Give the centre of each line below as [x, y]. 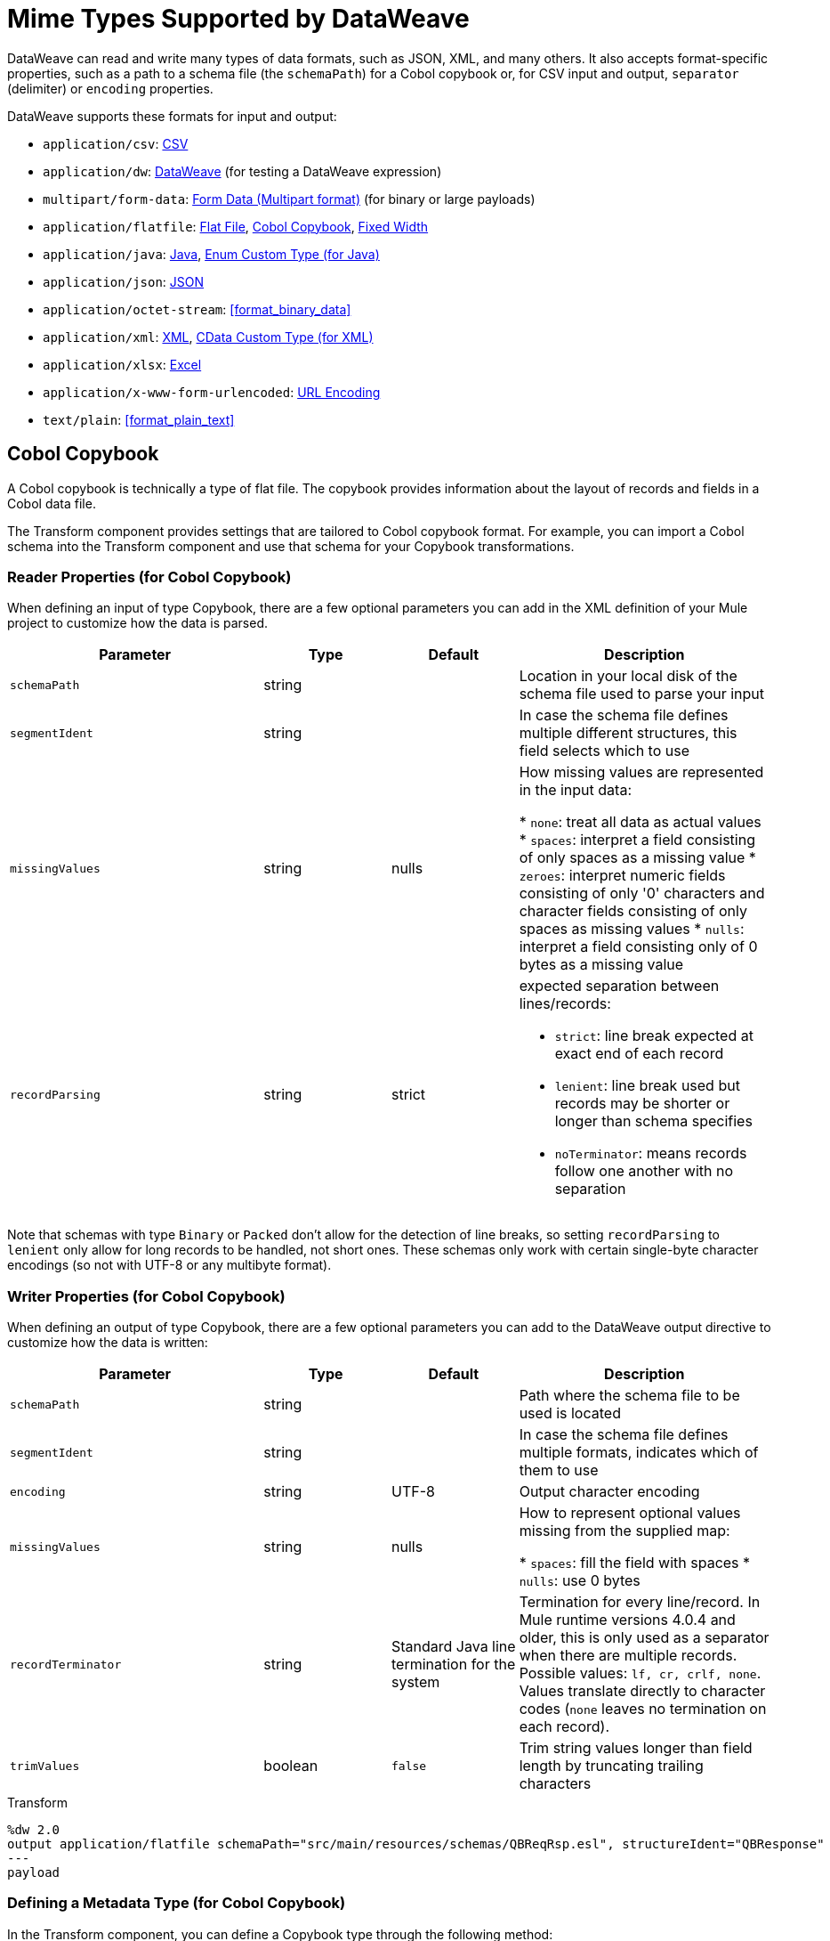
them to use [559, 1470]
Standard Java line [453, 1647]
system [415, 1682]
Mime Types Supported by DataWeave [238, 19]
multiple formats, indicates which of [639, 1453]
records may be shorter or [642, 1104]
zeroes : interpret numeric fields [622, 876]
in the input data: [575, 790]
